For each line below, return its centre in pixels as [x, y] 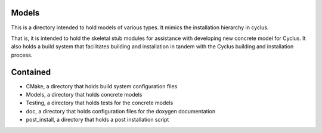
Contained [31, 72]
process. [22, 55]
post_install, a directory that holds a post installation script [97, 120]
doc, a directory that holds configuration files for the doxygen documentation [121, 111]
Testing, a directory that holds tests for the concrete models [100, 103]
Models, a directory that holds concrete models [84, 94]
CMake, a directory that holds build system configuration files [102, 86]
